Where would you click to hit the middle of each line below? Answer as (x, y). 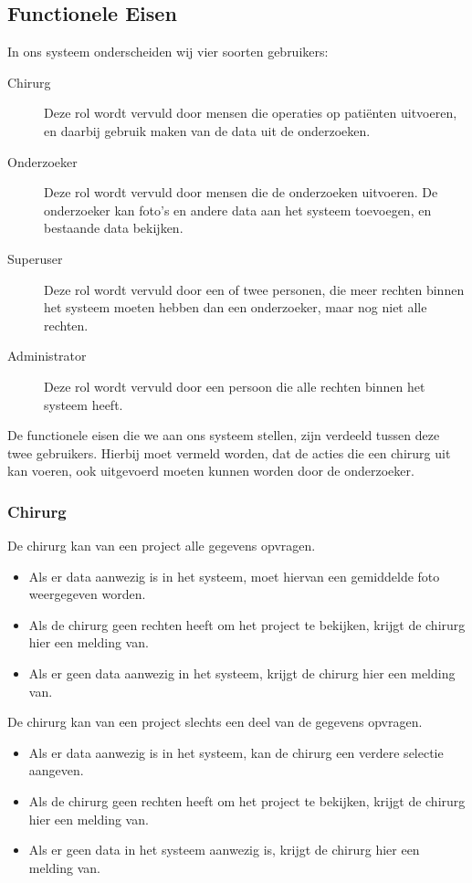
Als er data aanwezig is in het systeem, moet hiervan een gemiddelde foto (234, 576)
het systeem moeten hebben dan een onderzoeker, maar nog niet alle (236, 307)
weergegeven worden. (87, 594)
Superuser (35, 258)
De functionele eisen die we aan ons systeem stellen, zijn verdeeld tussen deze (224, 435)
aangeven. (56, 770)
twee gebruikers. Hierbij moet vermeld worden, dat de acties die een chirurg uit (229, 452)
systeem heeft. (84, 404)
